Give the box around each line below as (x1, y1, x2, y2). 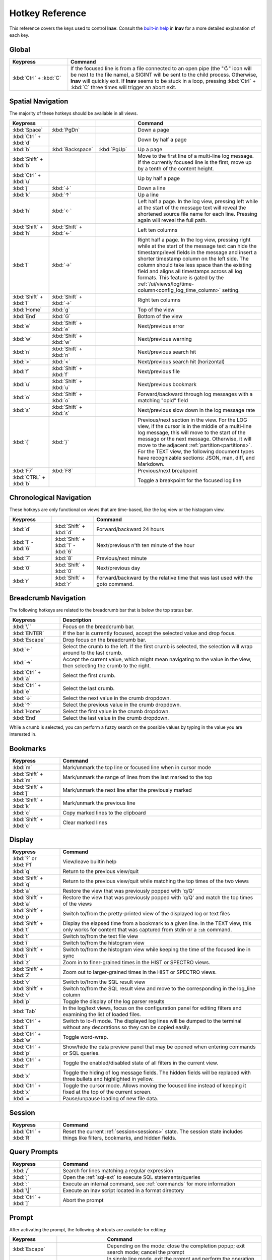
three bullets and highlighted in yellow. (62, 1076, 154, 1083)
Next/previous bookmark (138, 381, 196, 388)
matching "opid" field (138, 397, 188, 404)
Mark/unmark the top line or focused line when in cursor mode (62, 764, 212, 771)
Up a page (138, 146, 163, 153)
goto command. (96, 580, 134, 587)
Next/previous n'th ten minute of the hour (96, 542, 195, 549)
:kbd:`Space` (12, 126, 43, 133)
